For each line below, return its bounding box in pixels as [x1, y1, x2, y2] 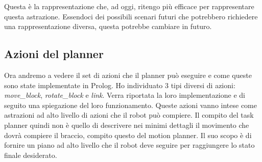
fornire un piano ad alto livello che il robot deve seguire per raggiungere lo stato [4, 140, 255, 150]
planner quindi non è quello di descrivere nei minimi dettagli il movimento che [4, 119, 249, 130]
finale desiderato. [4, 149, 57, 160]
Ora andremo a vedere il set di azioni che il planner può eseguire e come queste [4, 69, 252, 80]
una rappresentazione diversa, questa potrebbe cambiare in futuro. [4, 21, 212, 32]
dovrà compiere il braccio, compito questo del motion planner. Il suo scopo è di [4, 129, 252, 140]
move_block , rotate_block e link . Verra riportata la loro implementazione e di [4, 90, 245, 100]
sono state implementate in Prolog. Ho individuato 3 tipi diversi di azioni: [4, 79, 235, 90]
